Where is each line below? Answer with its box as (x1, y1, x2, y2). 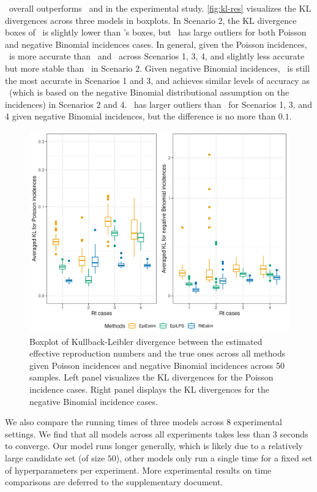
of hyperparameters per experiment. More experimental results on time (5, 463, 272, 476)
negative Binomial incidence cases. (29, 395, 158, 407)
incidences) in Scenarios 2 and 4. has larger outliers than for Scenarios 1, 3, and (5, 97, 312, 110)
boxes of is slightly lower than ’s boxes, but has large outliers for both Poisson (5, 26, 307, 39)
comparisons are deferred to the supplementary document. (5, 475, 223, 488)
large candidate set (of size (5, 452, 105, 464)
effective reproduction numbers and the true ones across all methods (29, 347, 286, 360)
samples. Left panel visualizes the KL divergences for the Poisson (29, 371, 274, 384)
